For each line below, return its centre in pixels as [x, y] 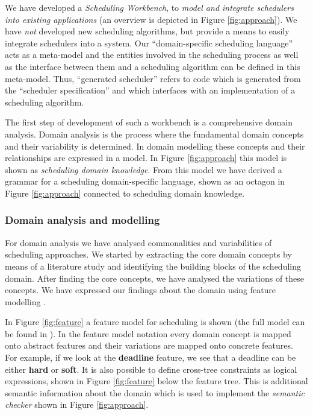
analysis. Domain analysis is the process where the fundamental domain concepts [154, 134]
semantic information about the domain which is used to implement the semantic [155, 392]
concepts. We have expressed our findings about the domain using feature [141, 290]
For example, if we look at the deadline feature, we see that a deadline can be [150, 357]
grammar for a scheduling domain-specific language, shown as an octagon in [145, 181]
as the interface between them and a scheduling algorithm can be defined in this [153, 66]
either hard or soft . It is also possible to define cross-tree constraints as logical [151, 369]
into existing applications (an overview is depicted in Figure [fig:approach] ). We [151, 19]
